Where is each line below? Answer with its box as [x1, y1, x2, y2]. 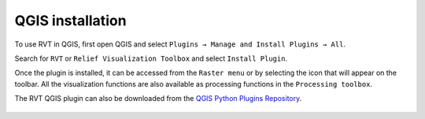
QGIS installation [14, 12, 127, 29]
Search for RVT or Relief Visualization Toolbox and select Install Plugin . [14, 54, 287, 63]
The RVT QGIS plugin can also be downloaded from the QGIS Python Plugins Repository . [14, 94, 302, 103]
